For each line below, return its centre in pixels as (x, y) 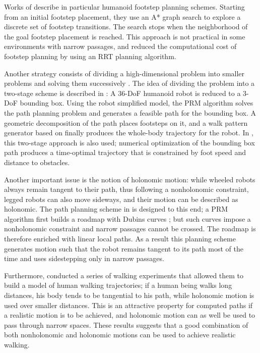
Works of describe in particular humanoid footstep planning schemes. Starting (124, 7)
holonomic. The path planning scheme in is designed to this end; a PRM (116, 209)
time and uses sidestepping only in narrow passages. (84, 258)
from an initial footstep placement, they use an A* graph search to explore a (122, 16)
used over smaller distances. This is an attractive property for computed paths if (128, 305)
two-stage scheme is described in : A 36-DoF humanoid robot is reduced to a (122, 93)
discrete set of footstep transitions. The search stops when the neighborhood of (126, 27)
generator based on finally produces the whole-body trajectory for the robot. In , (129, 133)
